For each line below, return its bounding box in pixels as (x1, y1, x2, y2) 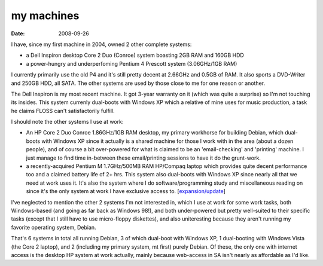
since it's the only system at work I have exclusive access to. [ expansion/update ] (26, 188, 226, 195)
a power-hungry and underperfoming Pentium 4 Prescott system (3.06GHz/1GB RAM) (26, 60, 237, 67)
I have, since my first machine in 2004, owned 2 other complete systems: (11, 41, 192, 48)
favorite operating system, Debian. (11, 224, 96, 231)
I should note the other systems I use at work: (11, 118, 124, 126)
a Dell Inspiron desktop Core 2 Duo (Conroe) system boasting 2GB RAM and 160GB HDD (26, 51, 245, 59)
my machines (11, 9, 80, 22)
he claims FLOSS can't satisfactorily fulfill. (11, 107, 115, 114)
